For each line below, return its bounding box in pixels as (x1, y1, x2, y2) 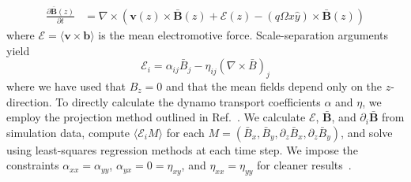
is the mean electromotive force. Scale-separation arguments (98, 26, 388, 43)
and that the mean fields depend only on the (165, 77, 383, 94)
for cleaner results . (257, 157, 352, 173)
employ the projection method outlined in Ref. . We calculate (6, 109, 306, 125)
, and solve (341, 124, 393, 140)
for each (166, 124, 205, 140)
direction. (6, 93, 52, 110)
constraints (6, 157, 59, 173)
